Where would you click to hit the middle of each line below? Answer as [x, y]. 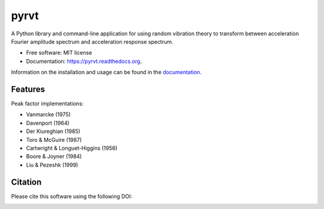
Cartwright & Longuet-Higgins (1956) [72, 148]
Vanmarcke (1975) [49, 114]
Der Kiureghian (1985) [53, 131]
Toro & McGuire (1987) [54, 140]
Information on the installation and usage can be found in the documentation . [106, 72]
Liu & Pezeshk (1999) [52, 165]
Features [28, 89]
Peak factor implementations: [47, 104]
